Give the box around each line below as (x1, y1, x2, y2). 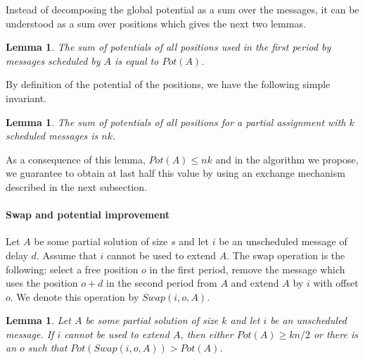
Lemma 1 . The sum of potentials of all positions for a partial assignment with (6, 114, 346, 129)
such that (27, 340, 68, 355)
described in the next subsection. (6, 179, 147, 194)
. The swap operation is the (226, 247, 345, 262)
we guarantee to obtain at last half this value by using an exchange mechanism (6, 166, 345, 180)
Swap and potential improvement (6, 207, 170, 222)
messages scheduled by (6, 53, 101, 68)
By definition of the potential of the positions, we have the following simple (6, 77, 331, 92)
